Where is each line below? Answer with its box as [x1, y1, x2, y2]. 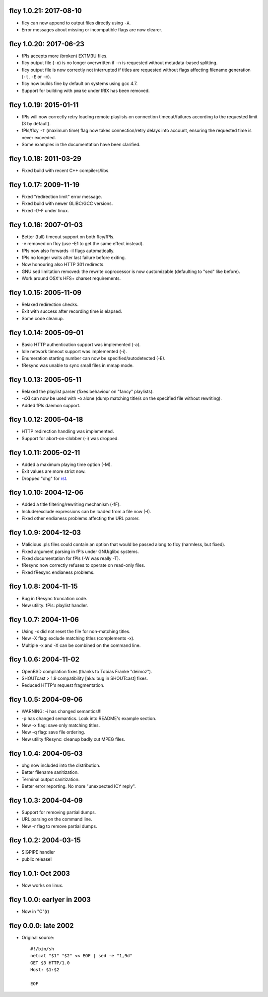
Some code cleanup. [21, 315, 64, 321]
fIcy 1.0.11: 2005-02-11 [9, 448, 80, 457]
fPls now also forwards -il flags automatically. [21, 248, 115, 254]
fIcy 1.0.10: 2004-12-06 [9, 488, 84, 497]
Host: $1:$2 [30, 967, 60, 973]
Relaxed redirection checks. [21, 301, 79, 307]
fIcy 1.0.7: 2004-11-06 [9, 615, 79, 624]
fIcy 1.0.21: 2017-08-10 [9, 6, 82, 15]
